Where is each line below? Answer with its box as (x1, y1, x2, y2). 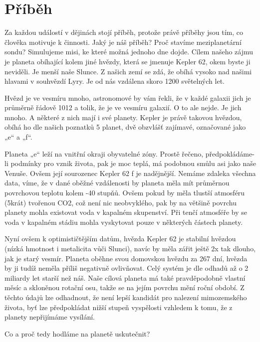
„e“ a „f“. (4, 132, 32, 142)
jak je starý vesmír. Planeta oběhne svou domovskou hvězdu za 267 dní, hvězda (4, 253, 248, 263)
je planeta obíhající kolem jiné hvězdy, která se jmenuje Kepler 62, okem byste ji (4, 56, 251, 66)
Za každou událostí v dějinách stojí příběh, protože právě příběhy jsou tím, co (4, 27, 243, 37)
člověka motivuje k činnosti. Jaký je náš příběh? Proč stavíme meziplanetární (4, 36, 242, 47)
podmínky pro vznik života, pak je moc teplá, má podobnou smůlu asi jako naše (10, 158, 256, 169)
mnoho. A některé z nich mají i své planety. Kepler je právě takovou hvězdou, (4, 112, 242, 122)
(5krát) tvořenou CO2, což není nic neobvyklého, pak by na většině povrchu (4, 197, 237, 207)
